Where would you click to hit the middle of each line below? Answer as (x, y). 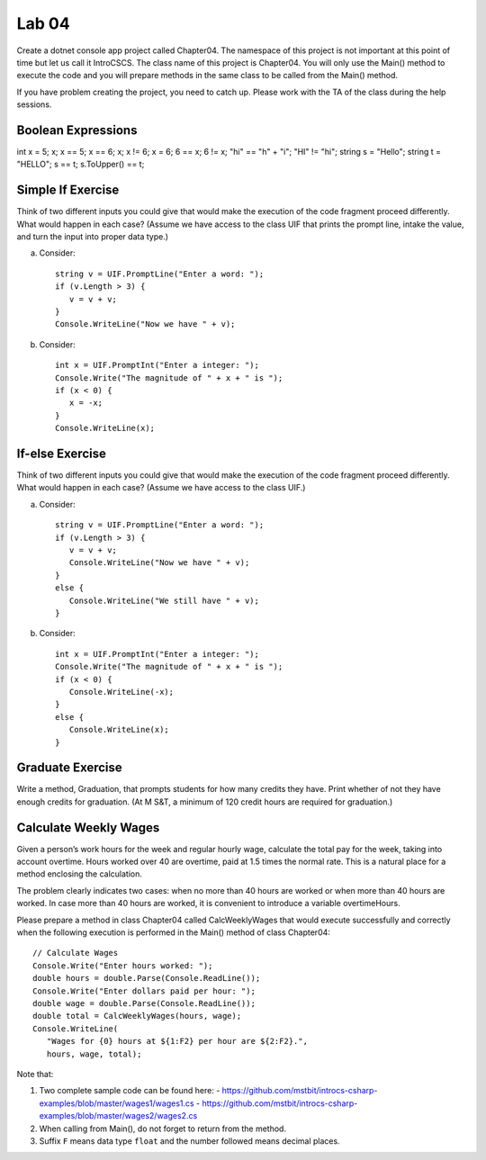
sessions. (34, 104)
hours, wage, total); (94, 1054)
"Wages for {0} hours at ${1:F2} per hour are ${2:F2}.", (177, 1041)
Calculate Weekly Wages (88, 827)
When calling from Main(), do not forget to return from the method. (163, 1129)
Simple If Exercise (68, 190)
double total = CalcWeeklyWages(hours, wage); (137, 1016)
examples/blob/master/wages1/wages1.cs (117, 1103)
